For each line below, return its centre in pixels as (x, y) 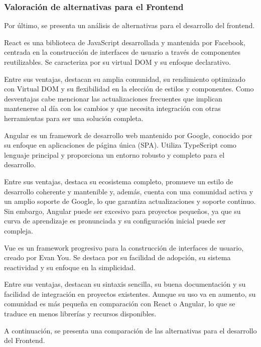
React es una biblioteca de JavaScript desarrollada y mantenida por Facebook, (125, 42)
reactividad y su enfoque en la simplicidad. (70, 267)
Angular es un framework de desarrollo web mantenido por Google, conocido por (128, 135)
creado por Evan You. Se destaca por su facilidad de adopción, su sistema (117, 257)
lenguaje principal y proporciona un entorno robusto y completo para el (114, 154)
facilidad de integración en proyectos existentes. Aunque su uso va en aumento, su (130, 294)
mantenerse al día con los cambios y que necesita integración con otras (112, 108)
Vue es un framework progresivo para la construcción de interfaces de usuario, (124, 247)
